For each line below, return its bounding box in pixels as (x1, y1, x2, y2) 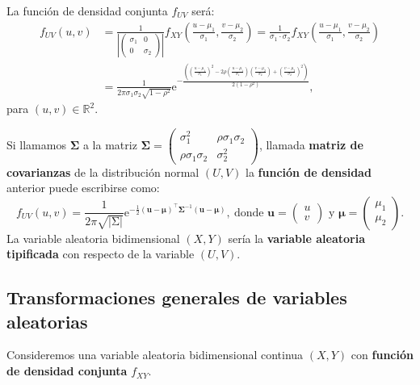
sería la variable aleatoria (228, 229, 365, 246)
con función (351, 346, 414, 363)
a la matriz (82, 136, 137, 153)
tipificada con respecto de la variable (6, 245, 195, 262)
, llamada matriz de (258, 136, 363, 153)
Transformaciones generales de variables (6, 285, 347, 310)
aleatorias (6, 308, 88, 333)
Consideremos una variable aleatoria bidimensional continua (6, 346, 304, 363)
